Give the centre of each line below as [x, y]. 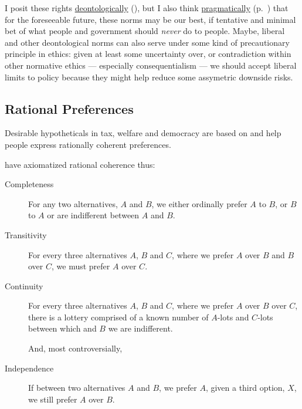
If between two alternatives [77, 388]
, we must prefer [81, 266]
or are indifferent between [93, 215]
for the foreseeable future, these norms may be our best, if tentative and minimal [150, 19]
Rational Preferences [69, 108]
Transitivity [26, 234]
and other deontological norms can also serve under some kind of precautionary [147, 42]
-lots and [233, 317]
